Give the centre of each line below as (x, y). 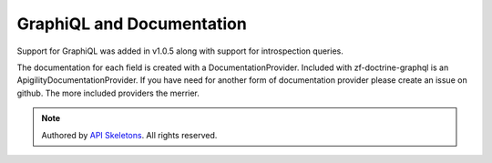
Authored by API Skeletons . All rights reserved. (129, 135)
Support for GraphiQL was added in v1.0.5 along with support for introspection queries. (180, 51)
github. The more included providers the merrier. (108, 93)
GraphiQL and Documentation (132, 24)
